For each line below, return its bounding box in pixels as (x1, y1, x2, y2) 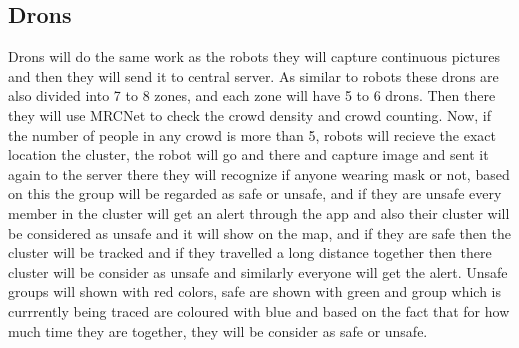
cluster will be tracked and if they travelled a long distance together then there (8, 242, 492, 263)
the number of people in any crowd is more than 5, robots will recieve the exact (8, 124, 496, 145)
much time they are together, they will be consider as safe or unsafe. (8, 320, 428, 341)
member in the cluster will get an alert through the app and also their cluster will (8, 202, 510, 223)
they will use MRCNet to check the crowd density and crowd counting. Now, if (8, 104, 491, 125)
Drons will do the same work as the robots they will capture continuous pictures (8, 46, 500, 67)
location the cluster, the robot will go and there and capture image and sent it (8, 144, 489, 165)
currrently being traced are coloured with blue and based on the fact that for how (8, 300, 510, 321)
